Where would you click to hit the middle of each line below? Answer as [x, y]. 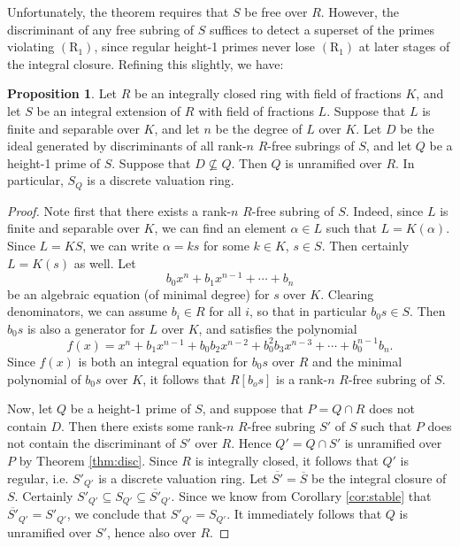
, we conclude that [117, 514]
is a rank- [302, 378]
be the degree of [259, 128]
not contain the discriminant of [92, 443]
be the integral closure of [379, 478]
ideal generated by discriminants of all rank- [127, 146]
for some [226, 245]
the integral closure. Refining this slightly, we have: [146, 63]
